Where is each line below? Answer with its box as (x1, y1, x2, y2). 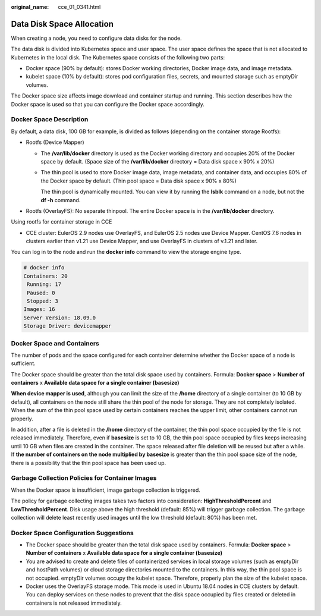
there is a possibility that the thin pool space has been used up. (11, 459, 166, 466)
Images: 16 (23, 306, 55, 313)
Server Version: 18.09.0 (23, 314, 96, 321)
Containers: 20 (23, 272, 68, 279)
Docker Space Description (11, 115, 89, 124)
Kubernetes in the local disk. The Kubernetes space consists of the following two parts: (11, 54, 225, 61)
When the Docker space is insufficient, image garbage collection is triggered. (11, 486, 200, 494)
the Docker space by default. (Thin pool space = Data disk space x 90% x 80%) (40, 177, 237, 184)
